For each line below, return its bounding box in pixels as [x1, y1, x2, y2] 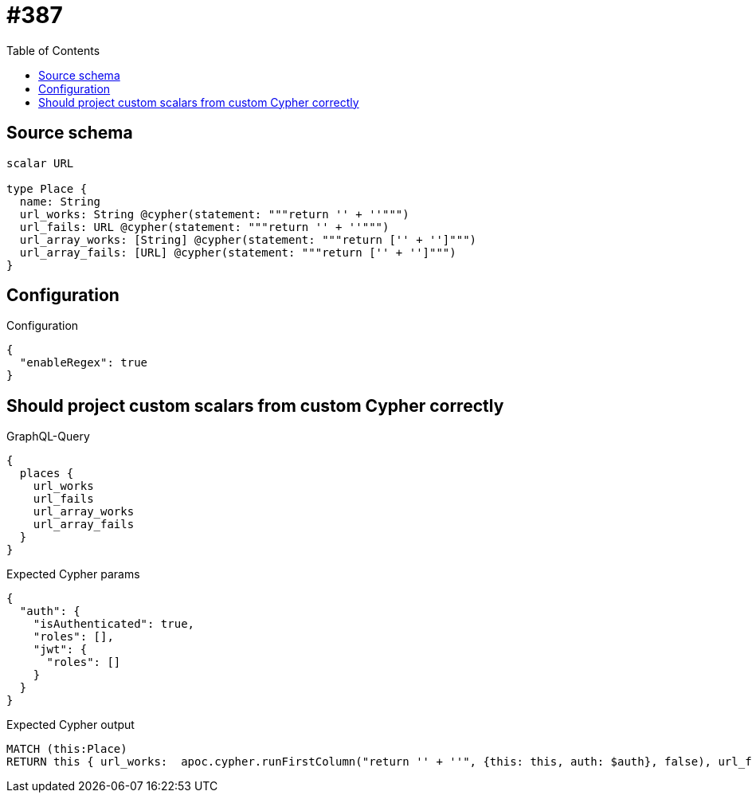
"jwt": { [33, 643, 88, 656]
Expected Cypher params [6, 567, 140, 582]
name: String [19, 194, 101, 208]
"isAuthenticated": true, [33, 617, 195, 631]
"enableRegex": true [19, 356, 148, 370]
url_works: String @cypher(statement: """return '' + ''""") [19, 207, 409, 221]
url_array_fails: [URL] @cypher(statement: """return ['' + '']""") [19, 245, 456, 259]
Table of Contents [6, 43, 100, 57]
